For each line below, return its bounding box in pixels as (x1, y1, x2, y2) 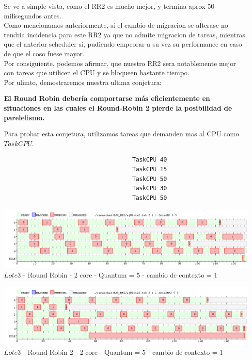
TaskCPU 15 (132, 165, 167, 173)
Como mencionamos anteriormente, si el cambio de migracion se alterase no (4, 20, 228, 30)
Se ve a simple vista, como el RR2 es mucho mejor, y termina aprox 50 (4, 1, 215, 11)
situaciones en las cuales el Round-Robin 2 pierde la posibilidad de (4, 102, 232, 113)
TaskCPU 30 (132, 185, 167, 192)
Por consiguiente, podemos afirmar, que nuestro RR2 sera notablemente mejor (4, 58, 236, 68)
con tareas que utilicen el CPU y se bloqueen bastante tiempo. (4, 67, 189, 78)
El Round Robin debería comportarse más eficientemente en (4, 93, 210, 103)
